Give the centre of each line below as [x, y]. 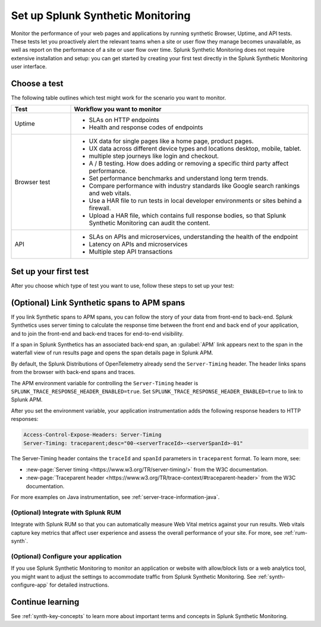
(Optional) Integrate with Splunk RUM [66, 512]
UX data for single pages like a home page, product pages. [171, 141]
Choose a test [37, 83]
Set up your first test [50, 271]
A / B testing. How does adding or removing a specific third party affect [189, 164]
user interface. [29, 67]
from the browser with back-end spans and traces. [73, 372]
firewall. [100, 208]
